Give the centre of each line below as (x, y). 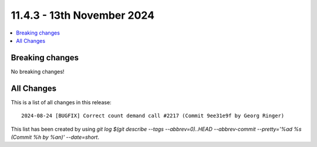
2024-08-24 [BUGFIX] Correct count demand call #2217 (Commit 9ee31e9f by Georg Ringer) (153, 116)
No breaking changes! (38, 71)
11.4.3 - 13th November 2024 (83, 15)
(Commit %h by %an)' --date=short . (55, 137)
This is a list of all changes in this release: (61, 102)
